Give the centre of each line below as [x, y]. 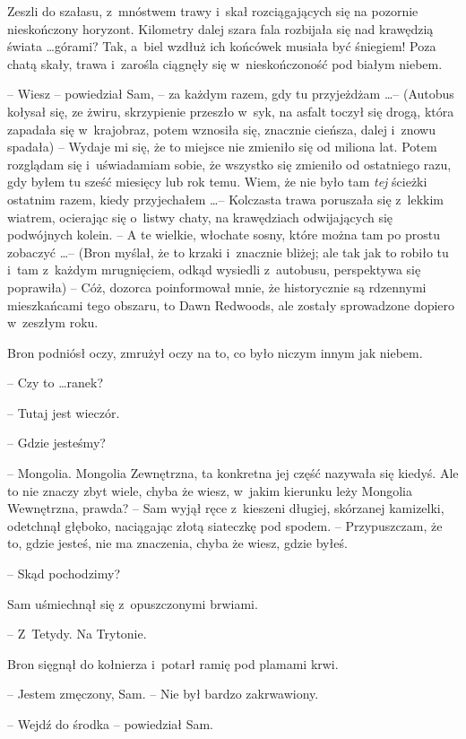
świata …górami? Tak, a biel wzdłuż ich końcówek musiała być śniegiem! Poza [222, 46]
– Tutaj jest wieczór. [64, 412]
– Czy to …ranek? [56, 383]
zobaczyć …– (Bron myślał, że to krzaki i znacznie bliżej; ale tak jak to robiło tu [228, 252]
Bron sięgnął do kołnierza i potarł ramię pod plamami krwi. [173, 663]
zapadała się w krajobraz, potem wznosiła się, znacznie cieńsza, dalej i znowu [221, 129]
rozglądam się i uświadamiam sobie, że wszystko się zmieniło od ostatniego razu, [229, 164]
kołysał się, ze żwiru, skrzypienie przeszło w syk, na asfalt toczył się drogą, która [231, 111]
